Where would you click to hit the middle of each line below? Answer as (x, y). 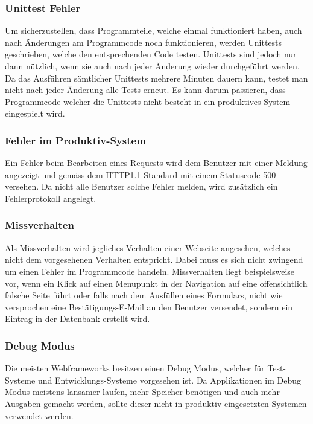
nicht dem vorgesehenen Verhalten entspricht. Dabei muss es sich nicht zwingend (154, 259)
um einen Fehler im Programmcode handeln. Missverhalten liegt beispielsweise (150, 271)
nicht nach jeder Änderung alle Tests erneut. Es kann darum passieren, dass (145, 90)
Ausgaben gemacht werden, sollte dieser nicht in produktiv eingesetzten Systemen (156, 403)
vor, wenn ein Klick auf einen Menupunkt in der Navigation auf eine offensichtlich (156, 283)
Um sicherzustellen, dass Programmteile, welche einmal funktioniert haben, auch (153, 31)
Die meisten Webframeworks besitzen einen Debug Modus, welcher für (135, 368)
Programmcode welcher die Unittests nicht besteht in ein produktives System (148, 101)
